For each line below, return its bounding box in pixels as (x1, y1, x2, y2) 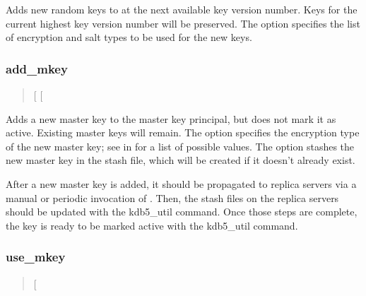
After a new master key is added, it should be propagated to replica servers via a (6, 176, 357, 191)
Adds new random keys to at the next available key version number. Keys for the (6, 2, 358, 16)
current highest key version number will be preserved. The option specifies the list (6, 16, 360, 30)
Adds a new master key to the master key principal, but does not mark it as (6, 111, 336, 126)
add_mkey (6, 59, 68, 77)
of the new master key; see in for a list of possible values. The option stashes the (6, 138, 355, 153)
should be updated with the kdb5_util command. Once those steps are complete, (6, 204, 358, 219)
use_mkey (6, 248, 66, 266)
